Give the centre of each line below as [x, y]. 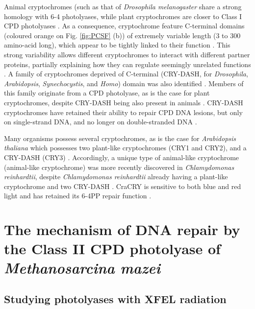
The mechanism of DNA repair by [122, 229]
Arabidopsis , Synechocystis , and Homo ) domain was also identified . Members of [124, 83]
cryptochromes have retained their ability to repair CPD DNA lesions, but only [123, 112]
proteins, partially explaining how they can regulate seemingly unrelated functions [127, 64]
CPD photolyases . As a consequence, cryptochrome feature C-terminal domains [124, 26]
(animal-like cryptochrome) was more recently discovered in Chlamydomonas [119, 167]
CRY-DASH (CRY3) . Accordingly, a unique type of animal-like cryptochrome [122, 157]
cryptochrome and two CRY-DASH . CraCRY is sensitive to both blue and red [123, 186]
